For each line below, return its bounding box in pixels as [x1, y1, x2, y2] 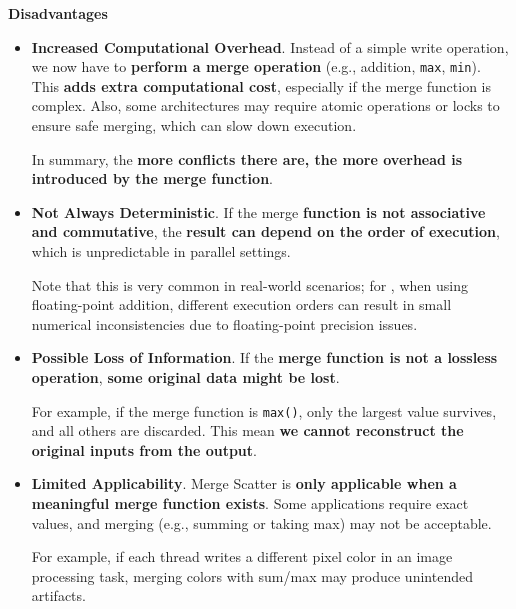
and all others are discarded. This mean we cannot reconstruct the [31, 420, 464, 441]
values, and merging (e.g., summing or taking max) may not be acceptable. [31, 512, 492, 533]
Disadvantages [8, 3, 108, 23]
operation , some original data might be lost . [31, 366, 340, 387]
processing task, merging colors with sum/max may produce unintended [31, 565, 473, 586]
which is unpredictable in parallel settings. [31, 241, 291, 261]
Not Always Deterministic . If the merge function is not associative [31, 201, 486, 222]
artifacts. [31, 585, 86, 606]
